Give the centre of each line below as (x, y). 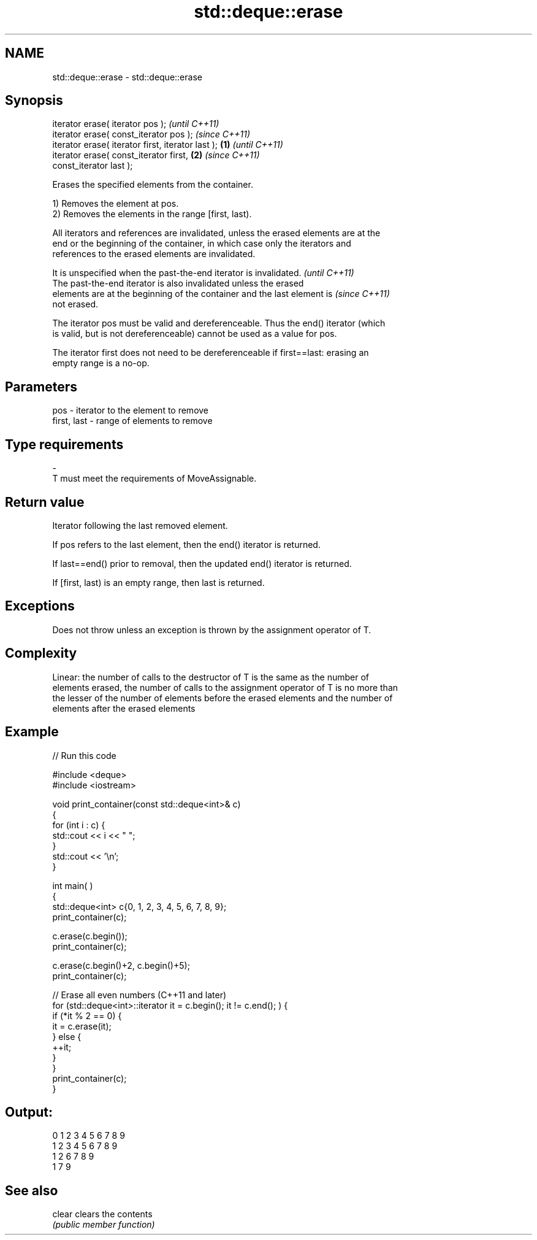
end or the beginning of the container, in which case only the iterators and (202, 244)
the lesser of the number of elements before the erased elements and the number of (223, 698)
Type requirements (64, 444)
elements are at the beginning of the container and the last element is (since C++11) (221, 294)
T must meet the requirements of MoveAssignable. (154, 479)
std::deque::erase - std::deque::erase (127, 77)
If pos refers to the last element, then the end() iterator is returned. (186, 544)
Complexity (41, 653)
